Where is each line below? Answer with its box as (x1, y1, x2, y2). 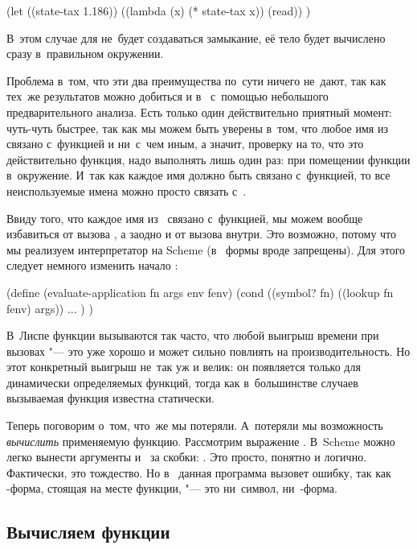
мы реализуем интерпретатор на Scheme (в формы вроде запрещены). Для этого (6, 241, 406, 258)
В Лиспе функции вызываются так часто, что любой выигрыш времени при (6, 327, 379, 344)
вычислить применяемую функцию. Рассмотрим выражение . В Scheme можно (6, 432, 395, 449)
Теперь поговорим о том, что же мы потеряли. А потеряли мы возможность (6, 417, 383, 434)
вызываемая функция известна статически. (6, 390, 215, 407)
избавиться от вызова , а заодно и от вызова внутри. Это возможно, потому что (6, 225, 397, 242)
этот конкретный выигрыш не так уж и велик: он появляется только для (6, 358, 361, 375)
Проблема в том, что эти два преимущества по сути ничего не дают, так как (6, 72, 386, 89)
